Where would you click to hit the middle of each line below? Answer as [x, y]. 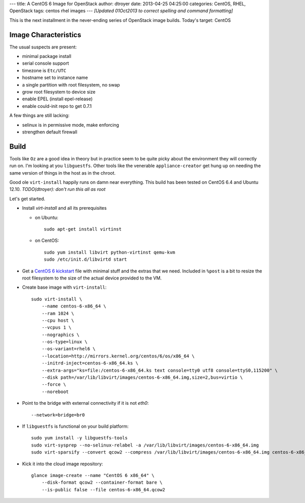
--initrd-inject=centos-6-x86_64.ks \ [90, 363]
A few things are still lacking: [39, 116]
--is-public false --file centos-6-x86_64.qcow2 [103, 490]
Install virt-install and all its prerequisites [64, 208]
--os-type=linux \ [65, 342]
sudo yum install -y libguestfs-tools [80, 438]
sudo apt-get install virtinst [83, 229]
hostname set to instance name [55, 78]
